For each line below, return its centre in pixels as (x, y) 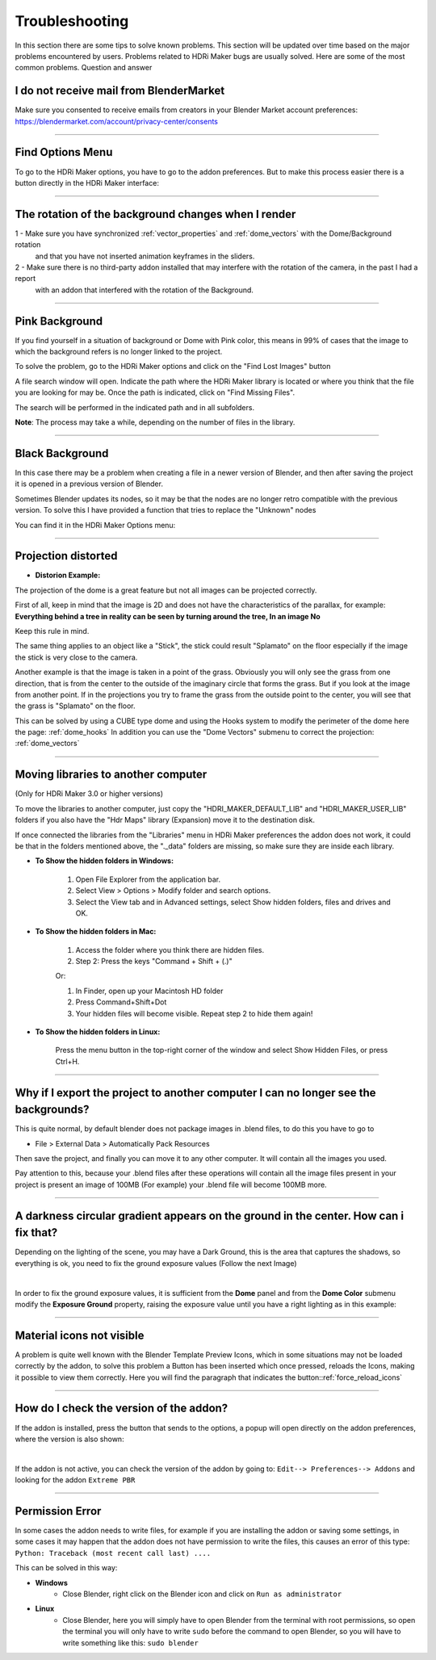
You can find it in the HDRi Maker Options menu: (95, 525)
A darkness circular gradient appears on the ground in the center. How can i (209, 1216)
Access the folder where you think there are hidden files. (170, 949)
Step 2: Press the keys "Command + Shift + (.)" (154, 962)
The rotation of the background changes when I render (155, 214)
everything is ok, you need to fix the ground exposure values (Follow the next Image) (156, 1263)
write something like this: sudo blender (131, 1642)
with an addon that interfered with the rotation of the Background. (145, 290)
